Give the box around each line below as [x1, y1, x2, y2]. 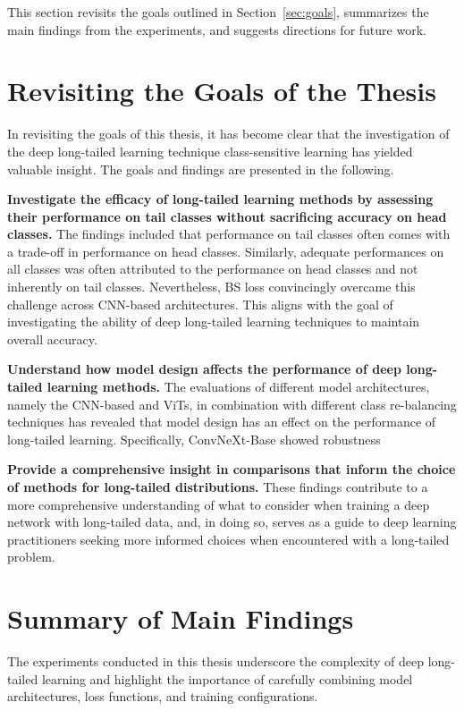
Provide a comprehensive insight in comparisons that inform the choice [7, 460, 456, 478]
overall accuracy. [7, 329, 97, 348]
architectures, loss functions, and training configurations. [7, 687, 318, 706]
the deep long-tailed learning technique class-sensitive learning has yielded [7, 141, 413, 160]
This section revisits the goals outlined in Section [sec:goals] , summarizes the [7, 3, 429, 21]
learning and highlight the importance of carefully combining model [41, 669, 413, 688]
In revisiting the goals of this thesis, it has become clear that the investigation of [7, 124, 450, 143]
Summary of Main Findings [7, 600, 354, 637]
